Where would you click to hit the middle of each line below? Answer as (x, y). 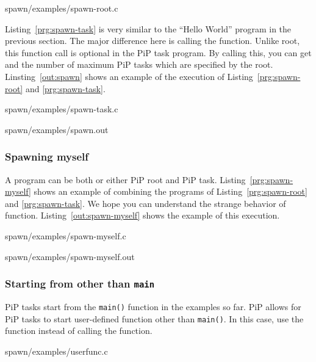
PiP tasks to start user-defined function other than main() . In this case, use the (154, 318)
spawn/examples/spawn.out (57, 129)
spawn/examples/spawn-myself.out (70, 256)
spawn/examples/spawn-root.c (62, 8)
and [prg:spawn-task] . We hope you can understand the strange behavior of (145, 203)
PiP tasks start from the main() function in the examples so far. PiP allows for (153, 306)
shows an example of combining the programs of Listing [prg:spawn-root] (171, 191)
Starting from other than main (80, 284)
